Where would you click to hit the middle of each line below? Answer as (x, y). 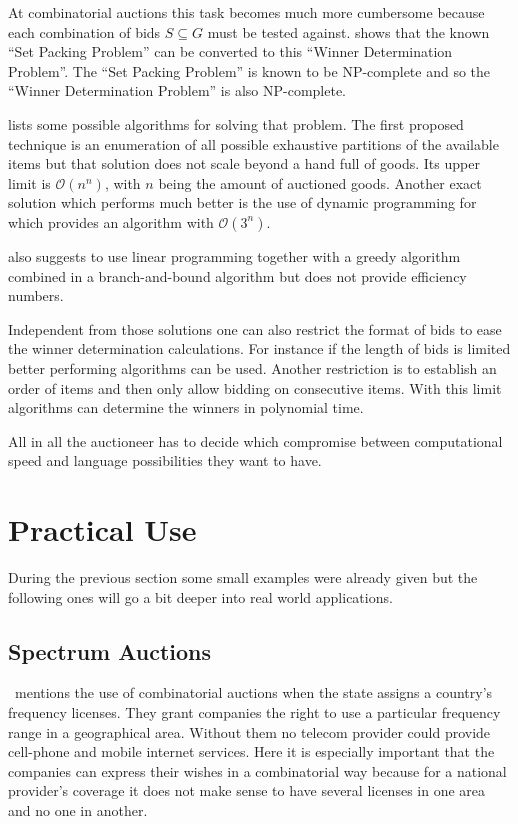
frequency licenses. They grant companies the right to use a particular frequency (254, 711)
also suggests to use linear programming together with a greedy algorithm (234, 255)
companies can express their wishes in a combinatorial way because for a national (257, 770)
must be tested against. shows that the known (348, 31)
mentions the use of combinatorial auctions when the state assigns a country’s (253, 692)
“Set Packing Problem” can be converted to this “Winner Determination (230, 51)
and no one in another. (78, 809)
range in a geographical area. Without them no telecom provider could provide (249, 731)
